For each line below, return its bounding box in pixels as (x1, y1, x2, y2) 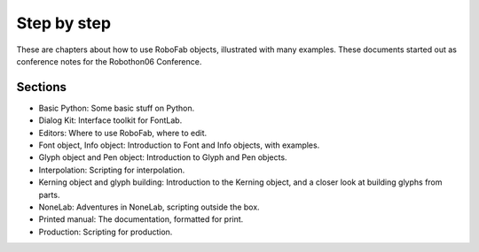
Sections (16, 80, 67, 95)
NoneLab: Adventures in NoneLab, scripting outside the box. (38, 202, 261, 212)
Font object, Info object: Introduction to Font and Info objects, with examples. (38, 140, 320, 150)
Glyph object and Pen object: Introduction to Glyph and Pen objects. (38, 152, 287, 163)
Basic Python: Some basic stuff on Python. (38, 103, 195, 113)
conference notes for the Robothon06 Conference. (16, 56, 202, 66)
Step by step (16, 13, 111, 33)
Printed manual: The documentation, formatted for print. (38, 214, 244, 225)
